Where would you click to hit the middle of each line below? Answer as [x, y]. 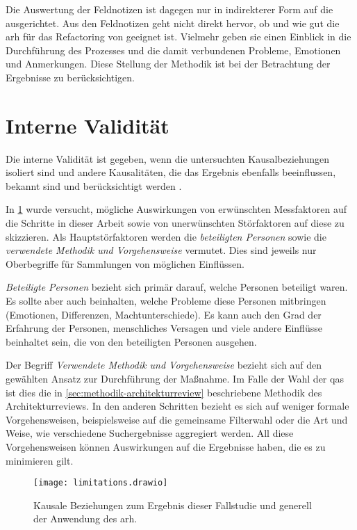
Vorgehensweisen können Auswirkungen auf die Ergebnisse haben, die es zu [166, 446]
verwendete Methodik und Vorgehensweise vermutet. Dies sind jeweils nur [161, 250]
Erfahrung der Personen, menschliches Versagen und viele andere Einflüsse [164, 328]
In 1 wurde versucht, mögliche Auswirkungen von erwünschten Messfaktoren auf [176, 209]
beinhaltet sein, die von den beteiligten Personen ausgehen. [131, 341]
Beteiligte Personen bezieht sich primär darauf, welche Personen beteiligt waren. [177, 287]
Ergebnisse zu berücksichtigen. [70, 77]
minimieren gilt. [40, 460]
